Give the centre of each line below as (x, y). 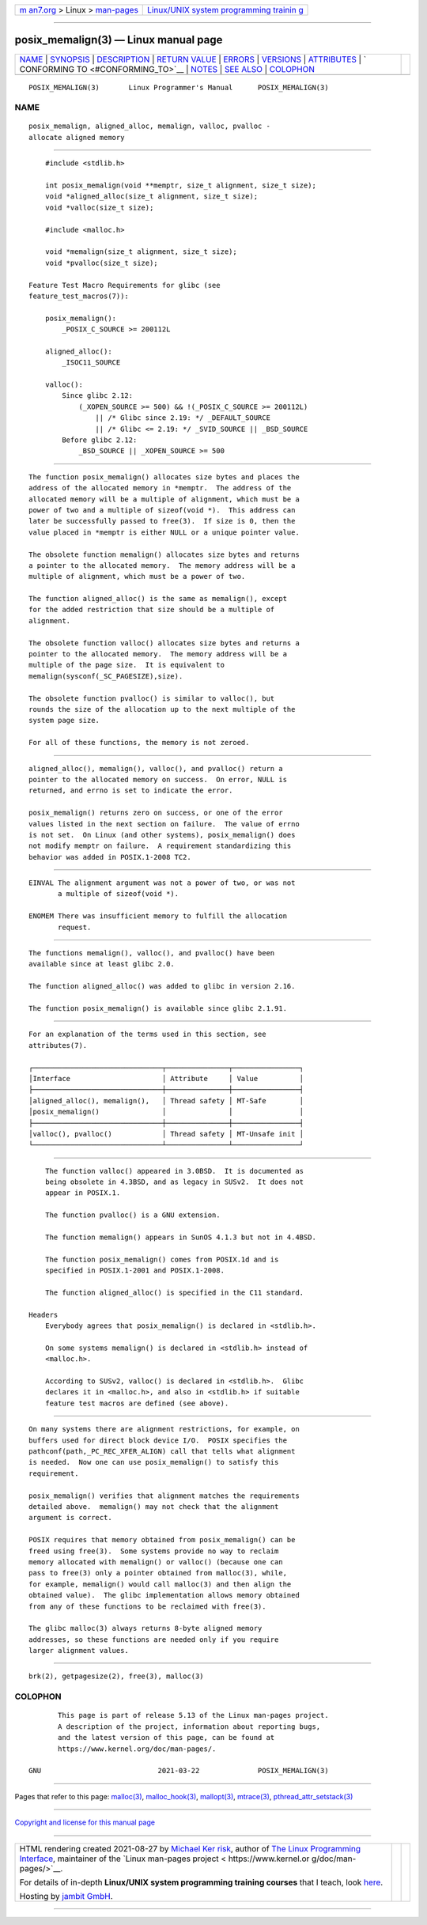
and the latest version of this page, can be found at (166, 1738)
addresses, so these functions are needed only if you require (154, 1639)
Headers (43, 1314)
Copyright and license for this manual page (85, 1822)
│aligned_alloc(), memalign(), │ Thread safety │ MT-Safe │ (166, 1101)
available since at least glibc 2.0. (102, 964)
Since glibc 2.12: (98, 396)
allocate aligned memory (77, 137)
